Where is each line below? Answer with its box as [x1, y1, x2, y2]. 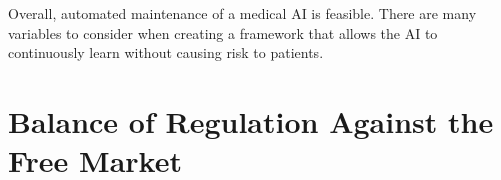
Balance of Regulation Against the [8, 100, 494, 141]
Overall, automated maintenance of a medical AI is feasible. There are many [8, 3, 477, 23]
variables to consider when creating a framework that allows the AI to [8, 22, 438, 43]
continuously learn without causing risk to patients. [8, 42, 324, 63]
